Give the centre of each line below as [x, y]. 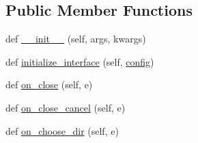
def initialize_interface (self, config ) [80, 61]
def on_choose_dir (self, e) [62, 130]
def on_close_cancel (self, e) [66, 107]
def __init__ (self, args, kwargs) [76, 39]
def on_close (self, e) [49, 84]
